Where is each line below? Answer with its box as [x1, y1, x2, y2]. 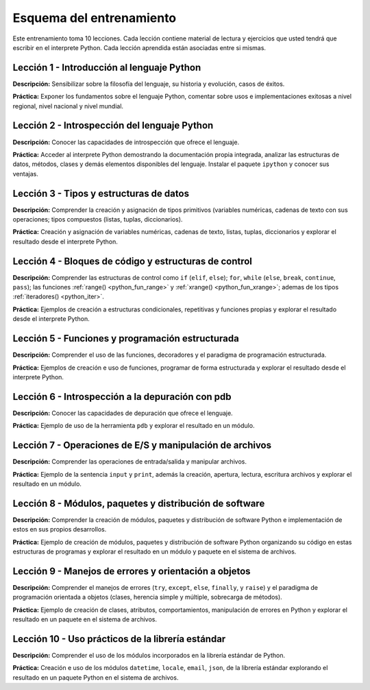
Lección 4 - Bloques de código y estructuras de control [12, 255, 253, 267]
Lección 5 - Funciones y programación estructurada [12, 333, 239, 344]
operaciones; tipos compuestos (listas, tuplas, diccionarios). [12, 215, 183, 223]
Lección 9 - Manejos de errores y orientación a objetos [12, 565, 251, 577]
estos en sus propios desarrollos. [12, 525, 107, 534]
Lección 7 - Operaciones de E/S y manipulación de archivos [12, 440, 272, 451]
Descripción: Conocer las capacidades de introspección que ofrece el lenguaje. [12, 138, 240, 146]
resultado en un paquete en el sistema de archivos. [12, 615, 158, 623]
